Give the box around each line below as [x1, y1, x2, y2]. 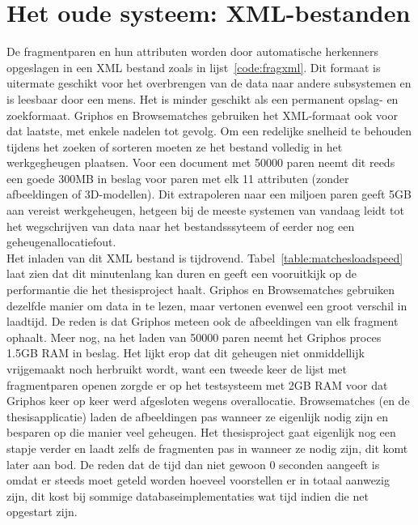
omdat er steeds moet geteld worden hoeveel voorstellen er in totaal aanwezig [6, 472, 390, 489]
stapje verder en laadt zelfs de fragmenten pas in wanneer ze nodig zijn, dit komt [6, 439, 408, 456]
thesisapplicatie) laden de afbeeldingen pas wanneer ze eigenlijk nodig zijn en [6, 408, 389, 425]
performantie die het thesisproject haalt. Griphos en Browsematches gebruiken [6, 281, 395, 298]
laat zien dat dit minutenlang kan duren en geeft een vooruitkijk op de [6, 265, 357, 282]
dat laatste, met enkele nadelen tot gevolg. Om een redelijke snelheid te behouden [6, 122, 412, 139]
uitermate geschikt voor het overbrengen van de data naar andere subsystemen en [6, 75, 412, 92]
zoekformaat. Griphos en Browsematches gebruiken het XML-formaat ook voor [6, 106, 398, 123]
